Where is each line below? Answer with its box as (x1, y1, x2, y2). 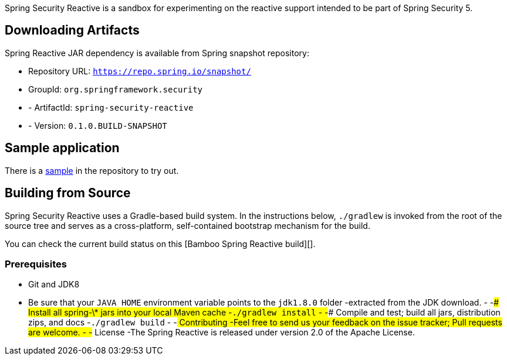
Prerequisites (5, 258, 67, 270)
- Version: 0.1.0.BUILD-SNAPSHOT (28, 120, 167, 131)
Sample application (5, 140, 120, 156)
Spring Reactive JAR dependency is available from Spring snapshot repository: (5, 47, 309, 58)
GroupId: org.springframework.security (28, 84, 203, 94)
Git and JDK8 (28, 279, 80, 290)
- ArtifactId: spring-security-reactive (28, 102, 194, 112)
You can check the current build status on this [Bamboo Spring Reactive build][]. (5, 238, 316, 249)
